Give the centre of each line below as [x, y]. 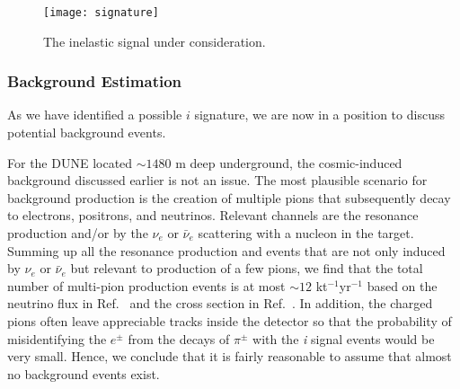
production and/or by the [78, 233]
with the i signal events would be [344, 338]
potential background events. [87, 133]
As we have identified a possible [95, 115]
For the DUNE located [70, 162]
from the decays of [179, 338]
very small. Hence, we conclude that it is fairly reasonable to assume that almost [230, 356]
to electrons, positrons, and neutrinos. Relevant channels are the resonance [213, 215]
